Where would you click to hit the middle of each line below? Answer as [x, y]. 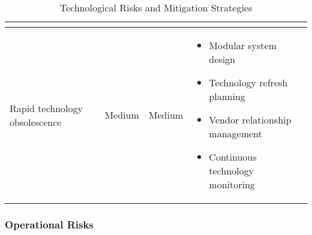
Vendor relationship [250, 120]
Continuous [233, 157]
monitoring [232, 184]
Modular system [243, 45]
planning [227, 96]
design [222, 59]
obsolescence [36, 122]
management [235, 133]
